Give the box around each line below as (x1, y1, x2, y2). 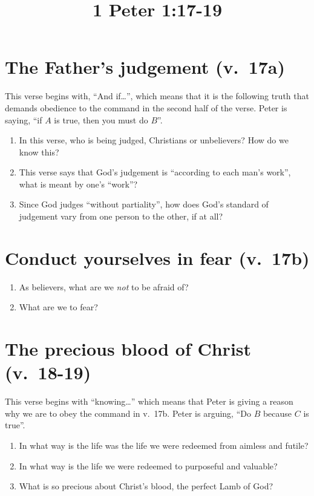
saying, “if (5, 113, 42, 126)
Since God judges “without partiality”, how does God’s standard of (19, 198, 269, 210)
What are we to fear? (19, 301, 98, 313)
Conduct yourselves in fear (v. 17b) (5, 245, 310, 270)
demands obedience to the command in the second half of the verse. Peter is (5, 101, 287, 114)
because (263, 406, 292, 419)
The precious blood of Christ (5, 336, 252, 361)
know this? (19, 145, 59, 158)
